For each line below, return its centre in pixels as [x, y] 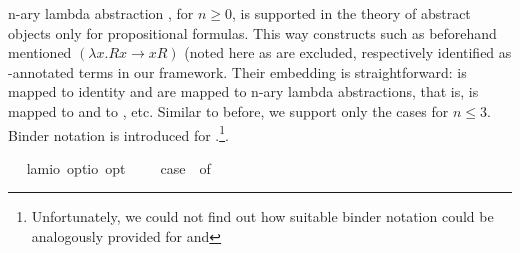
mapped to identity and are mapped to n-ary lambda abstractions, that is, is [243, 91]
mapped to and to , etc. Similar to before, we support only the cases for [228, 110]
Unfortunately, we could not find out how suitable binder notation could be [262, 216]
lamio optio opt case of [118, 167]
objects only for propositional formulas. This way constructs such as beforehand [252, 32]
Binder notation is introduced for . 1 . [118, 133]
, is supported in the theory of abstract [351, 13]
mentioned [40, 52]
